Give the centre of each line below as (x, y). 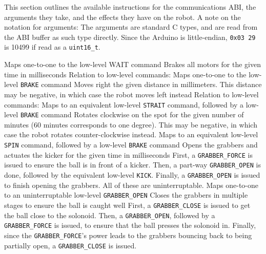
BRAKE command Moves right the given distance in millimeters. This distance (141, 84)
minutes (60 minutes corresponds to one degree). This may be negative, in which (131, 124)
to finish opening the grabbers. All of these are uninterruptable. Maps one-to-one (131, 185)
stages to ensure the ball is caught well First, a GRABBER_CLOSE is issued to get (127, 205)
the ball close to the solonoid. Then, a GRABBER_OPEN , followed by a (110, 215)
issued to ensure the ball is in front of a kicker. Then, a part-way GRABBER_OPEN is (132, 165)
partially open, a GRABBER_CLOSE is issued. (70, 245)
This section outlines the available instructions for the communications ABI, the (130, 7)
